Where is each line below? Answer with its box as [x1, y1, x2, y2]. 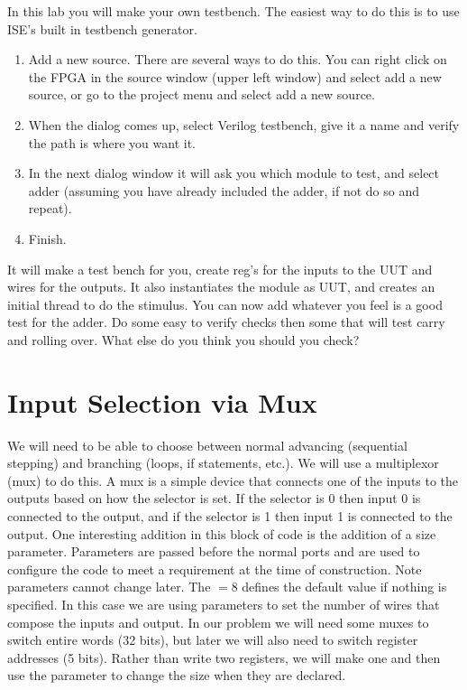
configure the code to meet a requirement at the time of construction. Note [7, 559, 422, 578]
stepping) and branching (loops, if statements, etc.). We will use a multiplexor [7, 453, 439, 472]
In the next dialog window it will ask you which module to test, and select [28, 163, 440, 182]
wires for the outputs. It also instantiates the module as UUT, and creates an [7, 277, 435, 296]
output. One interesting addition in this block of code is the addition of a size [7, 524, 436, 543]
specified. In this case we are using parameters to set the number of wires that [7, 594, 440, 613]
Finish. [28, 228, 67, 247]
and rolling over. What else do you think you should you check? [7, 330, 360, 349]
